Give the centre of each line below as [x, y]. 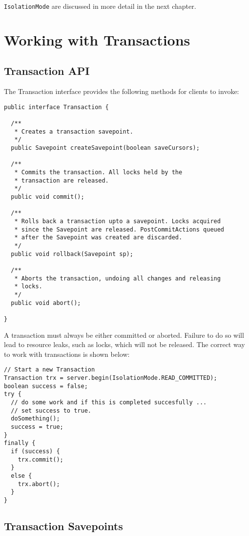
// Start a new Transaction [50, 370]
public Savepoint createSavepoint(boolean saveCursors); [105, 148]
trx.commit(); [41, 459]
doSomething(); [35, 419]
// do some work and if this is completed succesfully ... [109, 402]
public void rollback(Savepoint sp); [72, 254]
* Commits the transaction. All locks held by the [98, 173]
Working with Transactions [97, 39]
